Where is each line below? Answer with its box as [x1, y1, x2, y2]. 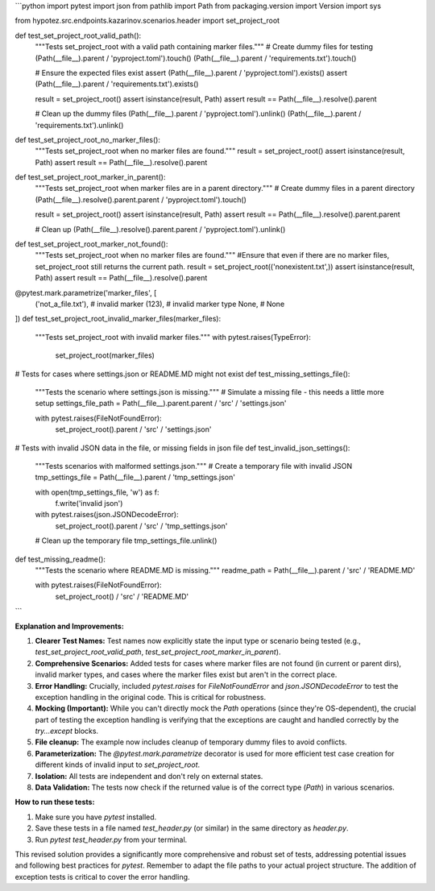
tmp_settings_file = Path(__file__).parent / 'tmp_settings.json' [35, 472, 235, 483]
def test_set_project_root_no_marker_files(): [14, 135, 161, 144]
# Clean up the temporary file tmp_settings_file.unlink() [35, 536, 217, 545]
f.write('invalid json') [55, 499, 123, 508]
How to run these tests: [14, 798, 95, 807]
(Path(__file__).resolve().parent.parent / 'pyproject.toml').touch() [35, 194, 247, 205]
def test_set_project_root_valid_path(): [14, 31, 142, 40]
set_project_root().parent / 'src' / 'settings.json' [55, 425, 212, 434]
